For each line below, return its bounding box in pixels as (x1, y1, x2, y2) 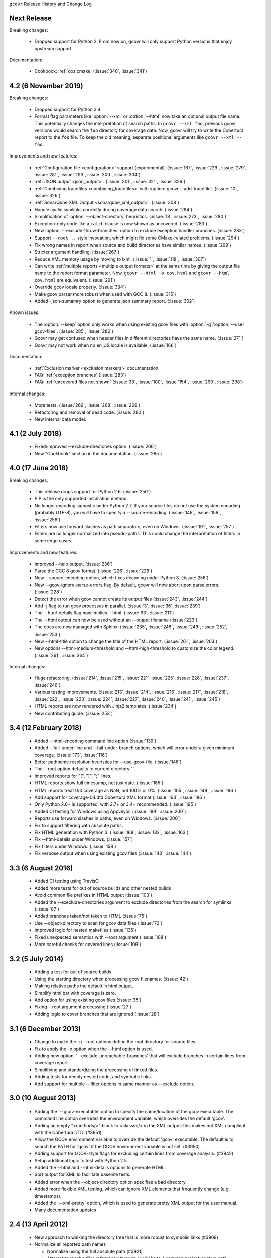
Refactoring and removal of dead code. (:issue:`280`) (34, 409, 145, 415)
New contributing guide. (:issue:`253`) (34, 710, 113, 717)
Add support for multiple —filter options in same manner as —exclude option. (34, 1081, 195, 1087)
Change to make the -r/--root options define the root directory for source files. (34, 1039, 197, 1045)
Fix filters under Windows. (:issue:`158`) (34, 843, 116, 849)
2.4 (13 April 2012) (9, 1220, 68, 1229)
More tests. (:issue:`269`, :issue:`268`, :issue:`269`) (34, 402, 141, 408)
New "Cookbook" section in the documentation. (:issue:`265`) (34, 450, 162, 456)
